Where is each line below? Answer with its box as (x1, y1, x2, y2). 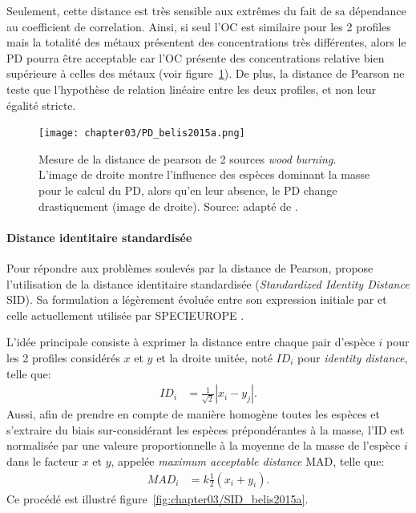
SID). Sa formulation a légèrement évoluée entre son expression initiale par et (6, 291, 387, 308)
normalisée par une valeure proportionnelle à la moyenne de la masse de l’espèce (6, 437, 401, 454)
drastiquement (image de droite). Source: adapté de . (38, 197, 298, 214)
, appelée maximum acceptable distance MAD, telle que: (111, 452, 385, 469)
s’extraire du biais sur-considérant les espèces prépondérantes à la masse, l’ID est (6, 421, 405, 438)
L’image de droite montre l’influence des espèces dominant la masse (38, 166, 370, 183)
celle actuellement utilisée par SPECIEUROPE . (6, 306, 244, 323)
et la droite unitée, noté (156, 349, 273, 366)
